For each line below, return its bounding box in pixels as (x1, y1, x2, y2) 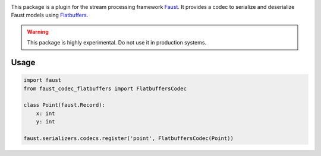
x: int (36, 110, 55, 117)
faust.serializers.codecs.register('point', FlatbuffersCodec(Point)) (23, 135, 234, 142)
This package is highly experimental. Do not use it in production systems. (27, 39, 207, 46)
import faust (23, 77, 62, 84)
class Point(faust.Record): (23, 101, 105, 109)
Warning (27, 28, 49, 35)
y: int (36, 119, 55, 125)
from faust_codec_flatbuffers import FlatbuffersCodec (23, 85, 187, 92)
